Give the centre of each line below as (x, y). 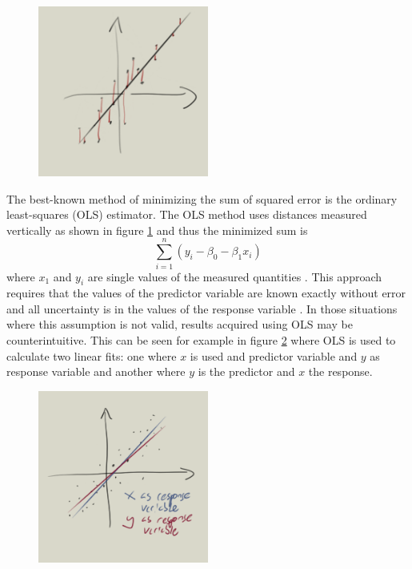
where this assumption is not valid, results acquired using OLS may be (180, 324)
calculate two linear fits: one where (92, 355)
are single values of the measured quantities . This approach (235, 276)
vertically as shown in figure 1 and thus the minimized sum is (157, 230)
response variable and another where (96, 371)
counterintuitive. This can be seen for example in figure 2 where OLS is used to (201, 340)
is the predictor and (246, 371)
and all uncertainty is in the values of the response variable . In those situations (202, 308)
